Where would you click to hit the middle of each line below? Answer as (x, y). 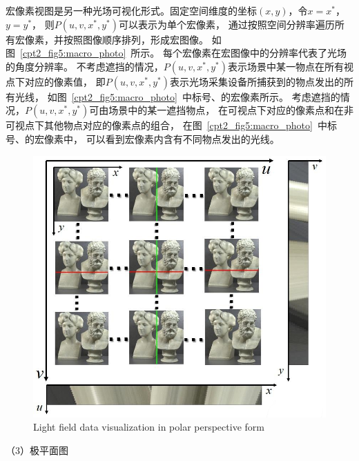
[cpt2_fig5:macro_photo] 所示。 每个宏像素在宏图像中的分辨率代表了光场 (183, 53)
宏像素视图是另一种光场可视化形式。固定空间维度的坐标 (131, 10)
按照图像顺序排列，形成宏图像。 (136, 39)
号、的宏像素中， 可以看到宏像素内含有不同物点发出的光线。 (143, 138)
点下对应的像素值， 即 (56, 81)
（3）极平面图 (37, 450)
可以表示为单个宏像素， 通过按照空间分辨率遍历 (227, 24)
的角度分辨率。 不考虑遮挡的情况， (85, 66)
